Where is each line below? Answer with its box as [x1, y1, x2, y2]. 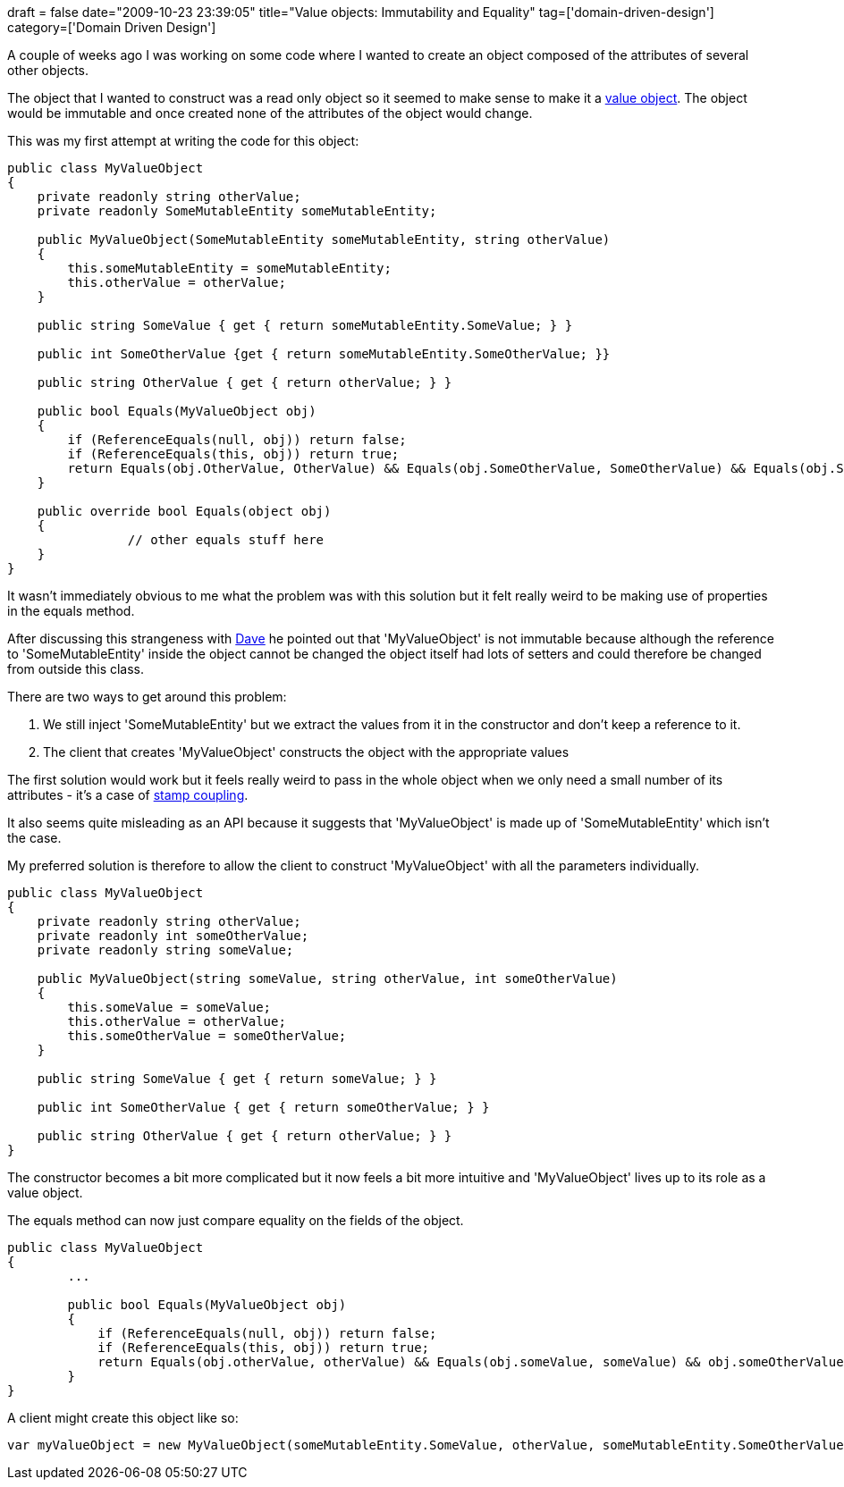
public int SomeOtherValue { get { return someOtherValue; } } [37, 1100, 490, 1114]
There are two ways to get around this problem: [7, 689, 287, 704]
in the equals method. [7, 603, 135, 618]
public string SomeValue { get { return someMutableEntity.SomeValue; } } [37, 318, 573, 332]
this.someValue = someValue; [67, 1000, 272, 1014]
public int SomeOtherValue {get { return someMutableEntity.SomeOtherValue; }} [37, 347, 611, 361]
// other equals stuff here [127, 533, 325, 547]
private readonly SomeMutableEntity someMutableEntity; [37, 204, 437, 218]
